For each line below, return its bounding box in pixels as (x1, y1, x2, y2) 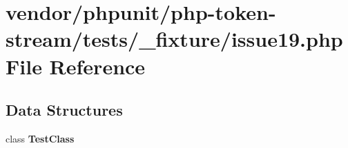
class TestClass (6, 131, 75, 145)
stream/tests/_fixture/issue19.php (6, 25, 343, 53)
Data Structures (6, 99, 123, 120)
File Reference (6, 52, 146, 80)
